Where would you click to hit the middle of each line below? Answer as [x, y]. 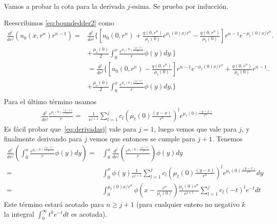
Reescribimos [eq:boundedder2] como [59, 22]
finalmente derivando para [43, 138]
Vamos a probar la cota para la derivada [65, 6]
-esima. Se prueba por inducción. [179, 6]
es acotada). [89, 213]
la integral [19, 213]
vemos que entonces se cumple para [142, 138]
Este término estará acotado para [54, 204]
